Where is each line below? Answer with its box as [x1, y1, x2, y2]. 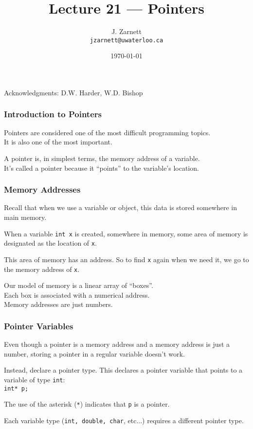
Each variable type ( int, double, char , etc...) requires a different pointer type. [4, 415, 244, 425]
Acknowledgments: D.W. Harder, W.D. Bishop [4, 87, 143, 97]
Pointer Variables [4, 320, 73, 332]
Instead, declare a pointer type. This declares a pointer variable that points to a [4, 365, 243, 375]
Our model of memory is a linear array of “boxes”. [4, 280, 153, 290]
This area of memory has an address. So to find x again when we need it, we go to [4, 254, 249, 264]
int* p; [4, 385, 29, 392]
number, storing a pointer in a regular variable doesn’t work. [4, 348, 185, 358]
